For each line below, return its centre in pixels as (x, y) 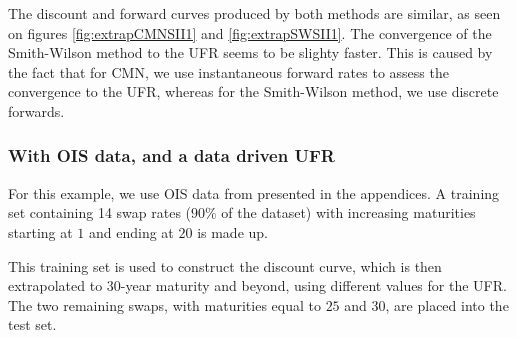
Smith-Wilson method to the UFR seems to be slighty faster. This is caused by (250, 52)
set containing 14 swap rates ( (100, 212)
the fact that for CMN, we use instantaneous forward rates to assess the (228, 71)
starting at (40, 231)
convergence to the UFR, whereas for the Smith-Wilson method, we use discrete (253, 91)
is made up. (232, 231)
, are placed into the (447, 304)
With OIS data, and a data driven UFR (171, 155)
